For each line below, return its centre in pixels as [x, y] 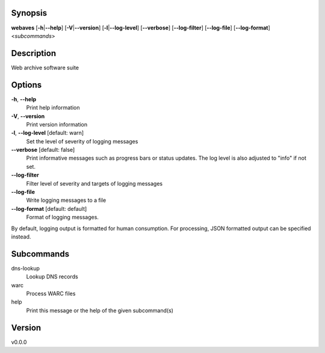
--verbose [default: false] [43, 150]
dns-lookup [26, 268]
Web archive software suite [45, 67]
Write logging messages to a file [66, 200]
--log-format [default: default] [49, 208]
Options [26, 85]
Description [34, 53]
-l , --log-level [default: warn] [48, 133]
